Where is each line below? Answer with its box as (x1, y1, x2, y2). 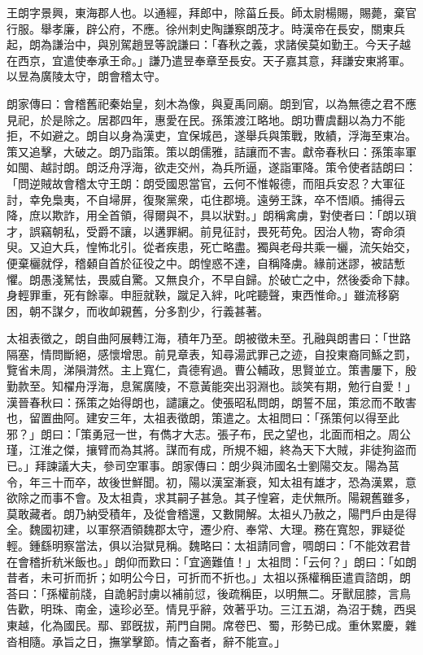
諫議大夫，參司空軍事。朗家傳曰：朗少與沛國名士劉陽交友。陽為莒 (46, 457, 399, 474)
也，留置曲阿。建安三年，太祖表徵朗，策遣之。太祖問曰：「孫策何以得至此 (7, 409, 399, 426)
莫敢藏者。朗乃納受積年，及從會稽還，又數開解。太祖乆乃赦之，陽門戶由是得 (7, 504, 416, 522)
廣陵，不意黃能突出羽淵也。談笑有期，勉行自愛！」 (142, 378, 416, 395)
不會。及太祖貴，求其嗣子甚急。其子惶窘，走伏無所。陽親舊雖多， (63, 489, 416, 506)
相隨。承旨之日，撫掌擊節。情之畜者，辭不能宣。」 (17, 632, 286, 649)
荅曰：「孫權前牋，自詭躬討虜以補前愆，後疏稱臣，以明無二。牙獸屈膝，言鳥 (7, 584, 411, 601)
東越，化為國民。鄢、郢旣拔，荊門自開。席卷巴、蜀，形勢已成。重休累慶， (7, 616, 405, 633)
